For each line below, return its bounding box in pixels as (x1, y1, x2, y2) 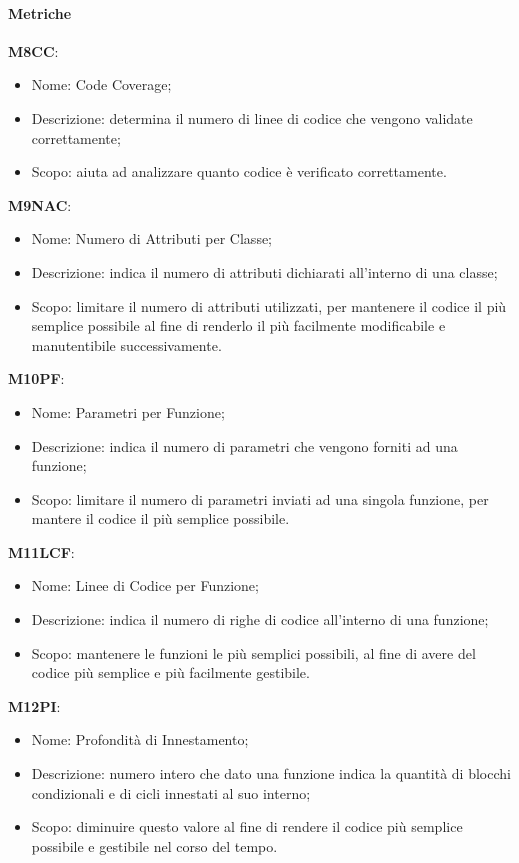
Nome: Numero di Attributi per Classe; (31, 228, 273, 249)
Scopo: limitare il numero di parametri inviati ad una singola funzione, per (31, 488, 489, 509)
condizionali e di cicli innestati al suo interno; (31, 782, 311, 803)
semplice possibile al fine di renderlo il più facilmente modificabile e (31, 315, 446, 336)
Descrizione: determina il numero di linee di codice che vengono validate (31, 107, 473, 128)
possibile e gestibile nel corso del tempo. (31, 835, 278, 856)
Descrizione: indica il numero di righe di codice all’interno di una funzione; (31, 609, 489, 630)
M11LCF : (8, 541, 75, 562)
